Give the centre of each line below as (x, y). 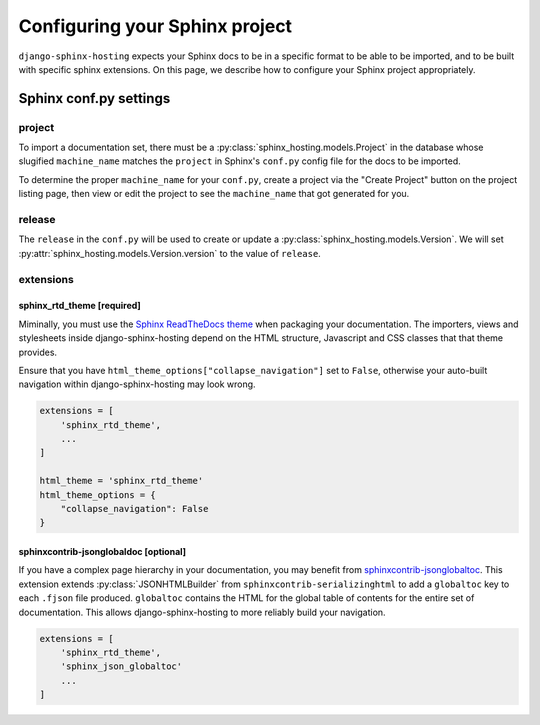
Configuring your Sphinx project (155, 26)
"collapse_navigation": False (134, 509)
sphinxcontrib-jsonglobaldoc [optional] (102, 552)
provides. (38, 352)
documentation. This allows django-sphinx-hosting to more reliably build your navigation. (202, 612)
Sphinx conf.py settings (94, 98)
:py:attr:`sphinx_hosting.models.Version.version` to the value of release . (170, 253)
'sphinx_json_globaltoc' (121, 666)
